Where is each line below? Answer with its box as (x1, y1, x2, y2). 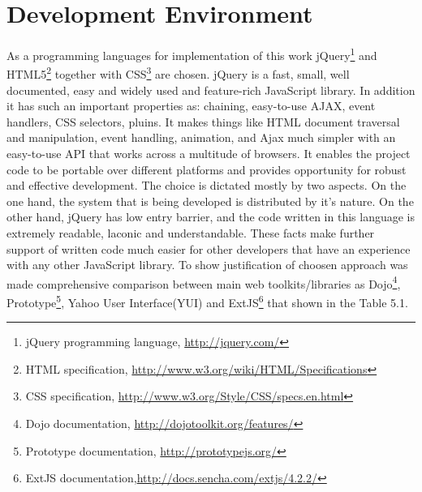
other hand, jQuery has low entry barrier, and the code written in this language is (6, 208, 415, 225)
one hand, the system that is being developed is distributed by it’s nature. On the (6, 192, 414, 209)
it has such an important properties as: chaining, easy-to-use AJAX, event (6, 97, 376, 114)
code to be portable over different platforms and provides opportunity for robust (6, 160, 407, 178)
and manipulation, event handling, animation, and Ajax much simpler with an (6, 129, 396, 146)
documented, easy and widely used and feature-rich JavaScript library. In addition (6, 81, 416, 98)
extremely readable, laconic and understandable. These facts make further (6, 224, 375, 241)
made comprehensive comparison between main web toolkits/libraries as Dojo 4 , (6, 272, 401, 292)
